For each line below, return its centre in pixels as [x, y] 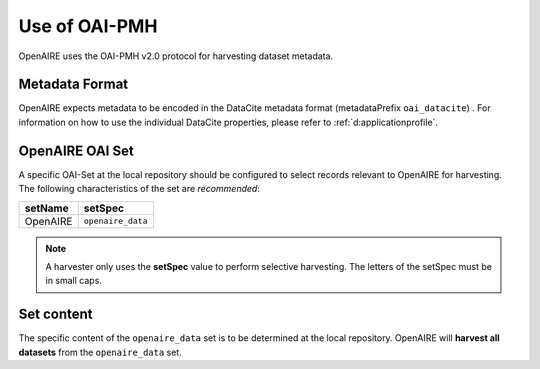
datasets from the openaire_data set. [100, 352]
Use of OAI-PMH [88, 26]
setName [46, 208]
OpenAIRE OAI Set [76, 150]
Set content [55, 314]
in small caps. [73, 281]
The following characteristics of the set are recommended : [139, 189]
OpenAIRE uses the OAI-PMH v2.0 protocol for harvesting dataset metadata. [176, 56]
